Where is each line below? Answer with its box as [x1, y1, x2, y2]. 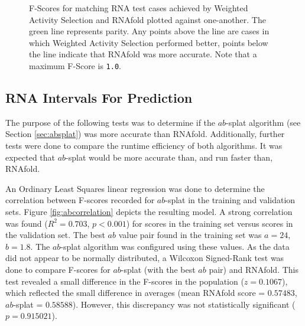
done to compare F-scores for [5, 263, 111, 275]
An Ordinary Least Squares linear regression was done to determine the [5, 182, 265, 194]
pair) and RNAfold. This [209, 263, 299, 275]
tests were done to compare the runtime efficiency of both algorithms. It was [5, 139, 283, 152]
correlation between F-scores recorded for [5, 194, 155, 206]
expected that [5, 151, 55, 163]
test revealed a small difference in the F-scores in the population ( [5, 275, 244, 287]
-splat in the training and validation [165, 194, 296, 206]
